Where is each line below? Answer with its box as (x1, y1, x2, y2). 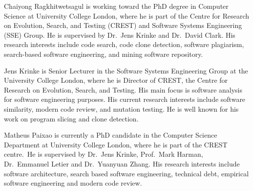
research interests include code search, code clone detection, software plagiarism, (4, 39, 244, 49)
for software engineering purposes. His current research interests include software (4, 94, 246, 104)
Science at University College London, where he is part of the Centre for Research (4, 10, 250, 21)
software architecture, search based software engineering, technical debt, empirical (4, 168, 249, 178)
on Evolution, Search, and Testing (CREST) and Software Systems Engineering (4, 20, 242, 30)
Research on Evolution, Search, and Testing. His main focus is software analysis (4, 84, 242, 95)
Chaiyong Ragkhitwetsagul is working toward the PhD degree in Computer (4, 1, 229, 11)
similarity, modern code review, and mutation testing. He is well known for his (4, 103, 239, 114)
